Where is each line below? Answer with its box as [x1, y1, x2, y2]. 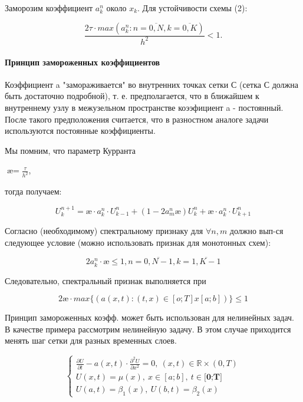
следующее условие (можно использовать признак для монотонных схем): [5, 236, 271, 248]
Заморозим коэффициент [5, 2, 93, 14]
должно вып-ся [229, 225, 284, 237]
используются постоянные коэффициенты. [5, 124, 156, 137]
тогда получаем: [5, 185, 62, 197]
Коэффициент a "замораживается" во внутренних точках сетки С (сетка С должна [5, 78, 298, 90]
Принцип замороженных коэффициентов [5, 55, 160, 68]
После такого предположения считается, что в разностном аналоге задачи [5, 113, 269, 125]
